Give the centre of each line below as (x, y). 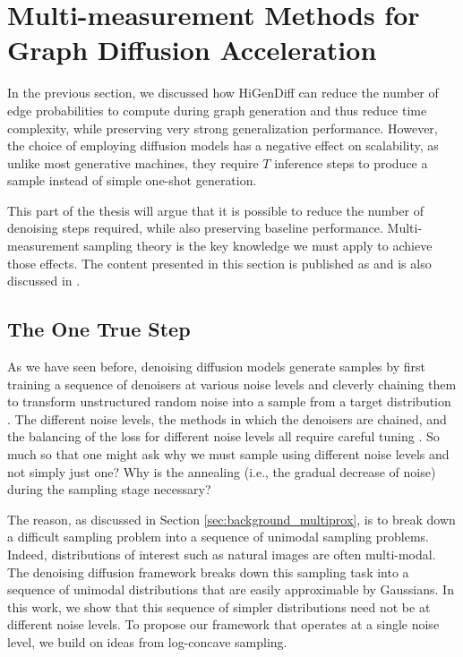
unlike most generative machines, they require (133, 162)
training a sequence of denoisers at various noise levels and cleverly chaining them (232, 384)
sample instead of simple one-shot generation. (132, 180)
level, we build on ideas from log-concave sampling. (147, 641)
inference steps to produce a (351, 162)
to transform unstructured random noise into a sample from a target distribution (229, 401)
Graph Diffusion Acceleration (192, 50)
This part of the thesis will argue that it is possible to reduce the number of (215, 210)
